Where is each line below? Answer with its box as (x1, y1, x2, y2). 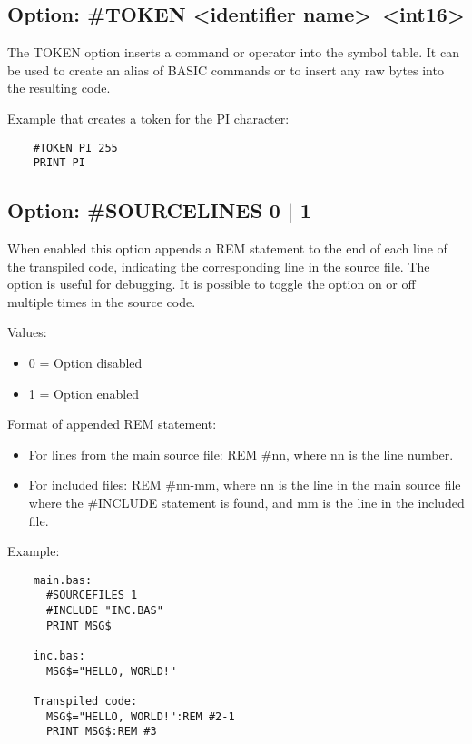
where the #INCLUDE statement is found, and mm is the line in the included (28, 493, 465, 512)
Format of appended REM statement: (7, 414, 217, 433)
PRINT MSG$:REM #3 (45, 725, 157, 739)
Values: (7, 322, 47, 342)
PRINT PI (33, 156, 85, 170)
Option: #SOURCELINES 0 (7, 196, 280, 224)
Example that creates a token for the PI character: (7, 108, 290, 127)
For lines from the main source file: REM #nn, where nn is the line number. (28, 444, 454, 463)
